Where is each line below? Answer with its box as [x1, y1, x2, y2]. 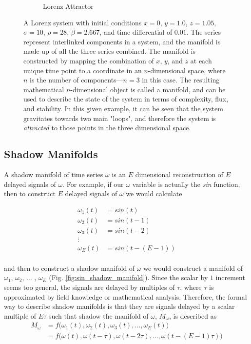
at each [190, 55, 212, 65]
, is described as [169, 310, 217, 321]
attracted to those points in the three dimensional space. [23, 122, 191, 133]
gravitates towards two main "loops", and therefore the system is [23, 113, 216, 123]
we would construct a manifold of [143, 263, 243, 273]
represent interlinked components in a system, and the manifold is [23, 36, 221, 46]
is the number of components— [30, 75, 123, 85]
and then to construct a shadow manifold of [4, 263, 135, 273]
